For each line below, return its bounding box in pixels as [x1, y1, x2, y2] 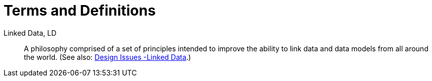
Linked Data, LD [4, 28, 57, 37]
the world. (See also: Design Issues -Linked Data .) [24, 52, 191, 61]
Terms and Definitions [4, 2, 156, 19]
